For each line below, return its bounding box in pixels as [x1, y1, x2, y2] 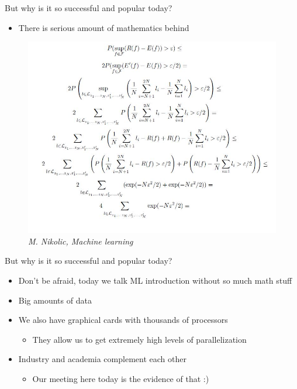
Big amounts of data [18, 294, 92, 306]
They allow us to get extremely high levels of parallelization [32, 333, 247, 345]
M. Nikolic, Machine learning [28, 235, 133, 247]
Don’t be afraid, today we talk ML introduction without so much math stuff [18, 274, 292, 287]
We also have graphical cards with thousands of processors [18, 314, 228, 326]
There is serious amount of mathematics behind [18, 21, 189, 33]
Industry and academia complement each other [18, 353, 187, 365]
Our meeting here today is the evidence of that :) [32, 373, 209, 384]
